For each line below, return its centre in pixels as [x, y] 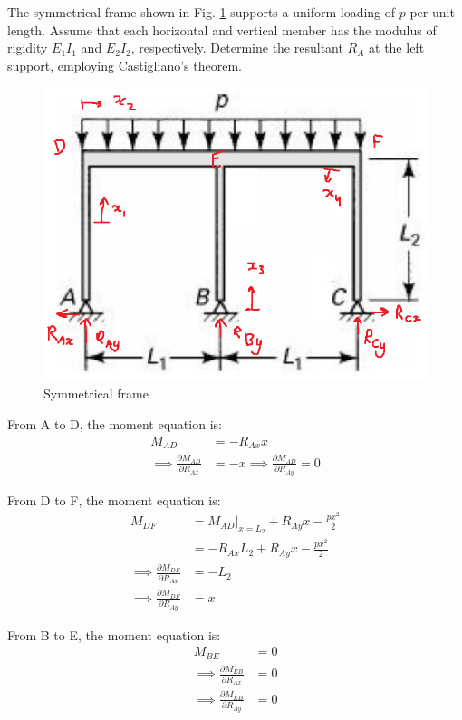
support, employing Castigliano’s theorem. [125, 65]
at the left [397, 48]
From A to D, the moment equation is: [115, 424]
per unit [432, 12]
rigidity [28, 48]
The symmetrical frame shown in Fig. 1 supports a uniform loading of [202, 12]
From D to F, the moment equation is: [114, 499]
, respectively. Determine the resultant [237, 48]
